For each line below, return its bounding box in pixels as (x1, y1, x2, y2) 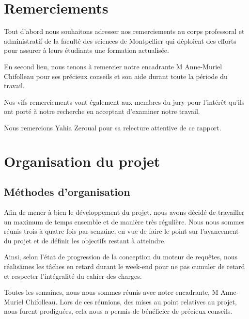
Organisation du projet (4, 151, 160, 171)
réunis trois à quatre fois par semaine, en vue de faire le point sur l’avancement (4, 226, 239, 236)
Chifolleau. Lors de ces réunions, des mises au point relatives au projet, (25, 296, 237, 306)
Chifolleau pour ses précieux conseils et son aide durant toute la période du (4, 71, 228, 81)
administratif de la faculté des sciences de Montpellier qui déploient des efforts (4, 35, 236, 46)
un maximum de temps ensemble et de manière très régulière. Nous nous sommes (4, 216, 245, 226)
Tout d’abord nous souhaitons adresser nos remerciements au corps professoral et (4, 26, 245, 36)
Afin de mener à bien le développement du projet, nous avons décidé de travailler (4, 207, 245, 217)
